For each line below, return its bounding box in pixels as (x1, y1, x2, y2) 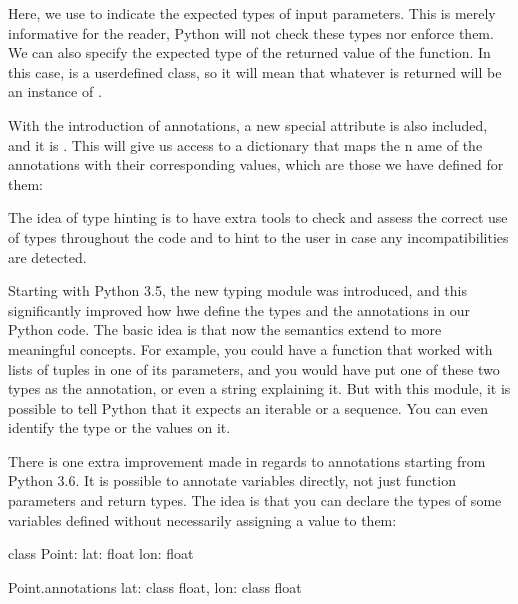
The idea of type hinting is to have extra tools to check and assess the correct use (8, 207, 508, 228)
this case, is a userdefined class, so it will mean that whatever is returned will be (8, 61, 502, 82)
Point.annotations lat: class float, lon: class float (8, 576, 302, 597)
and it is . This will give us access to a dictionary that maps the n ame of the (8, 134, 483, 155)
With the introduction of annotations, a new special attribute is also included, (8, 114, 488, 135)
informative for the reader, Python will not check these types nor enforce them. (8, 22, 494, 43)
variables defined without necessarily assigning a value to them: (8, 509, 397, 530)
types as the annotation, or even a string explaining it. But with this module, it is (8, 378, 511, 399)
